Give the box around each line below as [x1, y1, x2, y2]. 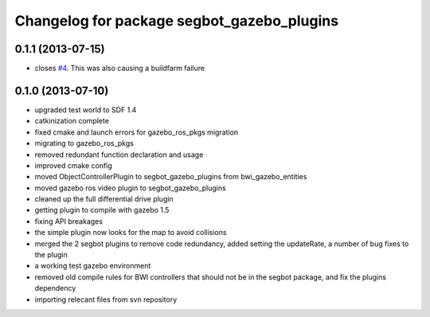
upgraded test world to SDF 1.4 [34, 104, 137, 115]
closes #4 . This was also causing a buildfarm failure [34, 64, 205, 73]
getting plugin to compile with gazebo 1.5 [34, 205, 170, 215]
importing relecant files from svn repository [34, 295, 178, 304]
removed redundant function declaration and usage [34, 150, 204, 159]
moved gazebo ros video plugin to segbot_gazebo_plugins [34, 183, 226, 193]
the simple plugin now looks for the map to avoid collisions [34, 228, 227, 237]
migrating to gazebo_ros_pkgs [34, 139, 135, 148]
